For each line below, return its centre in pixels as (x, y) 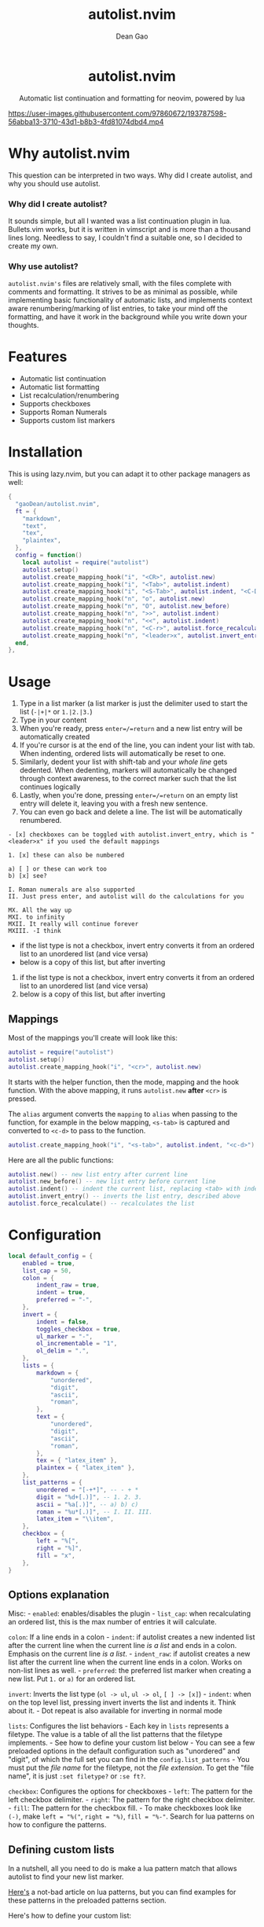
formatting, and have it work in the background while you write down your (128, 317)
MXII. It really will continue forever (73, 924)
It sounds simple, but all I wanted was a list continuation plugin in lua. (120, 221)
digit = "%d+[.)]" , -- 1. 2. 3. (90, 1497)
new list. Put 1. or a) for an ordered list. (72, 1679)
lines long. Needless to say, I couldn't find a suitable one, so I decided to (125, 237)
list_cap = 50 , (47, 1271)
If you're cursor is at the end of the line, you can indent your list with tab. (137, 745)
